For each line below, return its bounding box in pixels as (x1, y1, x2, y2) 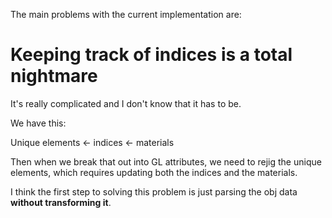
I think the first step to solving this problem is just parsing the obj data (10, 185, 298, 198)
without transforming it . (10, 196, 112, 208)
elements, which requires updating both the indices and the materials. (10, 166, 298, 178)
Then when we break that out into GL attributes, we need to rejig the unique (10, 155, 322, 168)
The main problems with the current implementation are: (10, 9, 242, 20)
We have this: (10, 117, 67, 129)
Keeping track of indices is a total (10, 44, 293, 66)
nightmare (10, 65, 98, 88)
